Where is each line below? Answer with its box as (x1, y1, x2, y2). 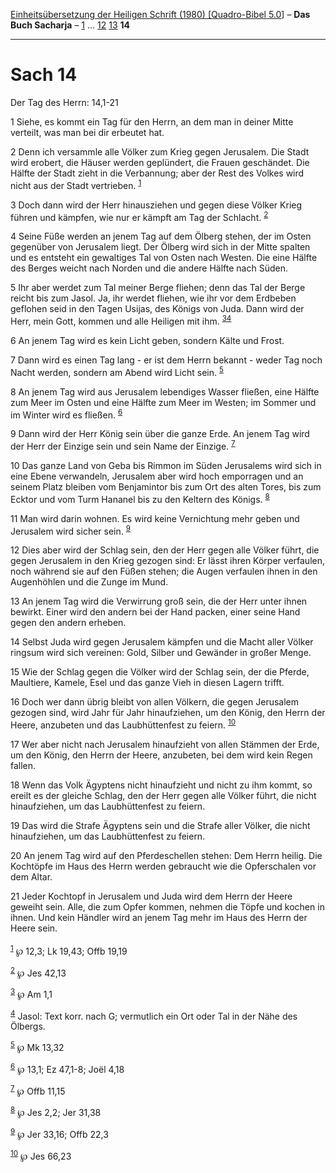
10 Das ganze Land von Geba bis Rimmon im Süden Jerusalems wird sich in (10, 459, 322, 471)
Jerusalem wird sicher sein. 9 (10, 523, 131, 537)
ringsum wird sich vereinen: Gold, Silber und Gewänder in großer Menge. (10, 647, 312, 659)
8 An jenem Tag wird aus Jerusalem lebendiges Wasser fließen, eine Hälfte (10, 385, 320, 398)
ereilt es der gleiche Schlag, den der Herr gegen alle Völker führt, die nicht (10, 789, 317, 801)
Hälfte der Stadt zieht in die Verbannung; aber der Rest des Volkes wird (10, 167, 305, 179)
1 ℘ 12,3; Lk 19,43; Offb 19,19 (10, 943, 128, 957)
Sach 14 (10, 64, 78, 86)
